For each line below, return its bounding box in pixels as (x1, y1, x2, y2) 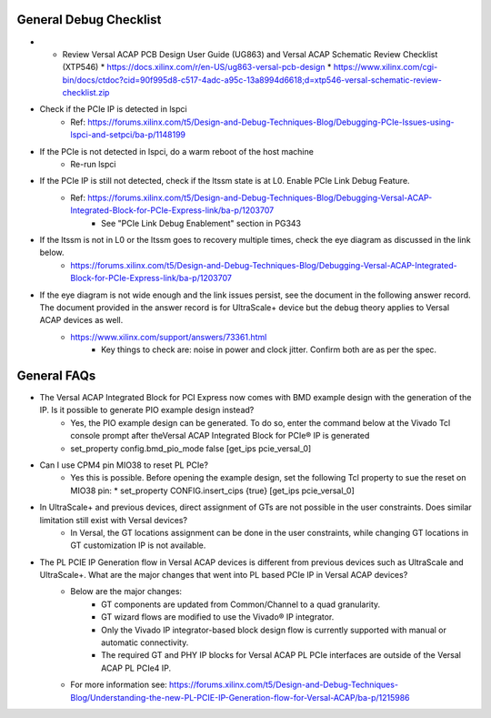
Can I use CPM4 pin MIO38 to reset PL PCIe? (39, 460, 209, 470)
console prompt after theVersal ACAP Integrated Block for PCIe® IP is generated (70, 430, 370, 441)
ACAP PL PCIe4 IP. (101, 662, 172, 673)
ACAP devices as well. (39, 315, 124, 326)
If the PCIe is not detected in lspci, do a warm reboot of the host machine (39, 146, 314, 157)
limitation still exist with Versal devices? (39, 514, 188, 525)
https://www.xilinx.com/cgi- (333, 62, 438, 73)
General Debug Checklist (16, 12, 162, 27)
